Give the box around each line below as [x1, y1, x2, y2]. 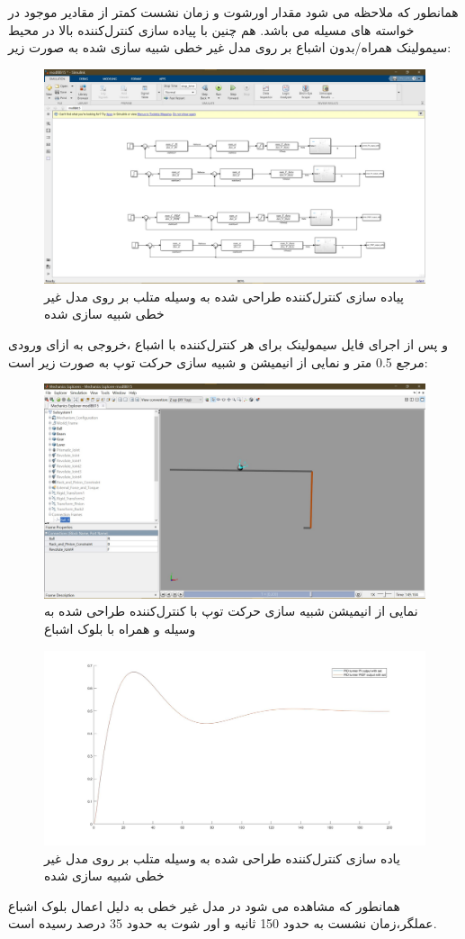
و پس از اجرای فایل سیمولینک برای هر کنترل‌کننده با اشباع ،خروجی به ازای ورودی [8, 335, 448, 354]
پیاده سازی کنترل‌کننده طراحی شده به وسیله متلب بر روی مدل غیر [44, 286, 405, 305]
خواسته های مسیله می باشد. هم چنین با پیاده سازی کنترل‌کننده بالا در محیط [8, 20, 415, 39]
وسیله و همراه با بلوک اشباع [44, 618, 196, 637]
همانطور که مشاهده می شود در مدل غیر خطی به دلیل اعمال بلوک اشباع [8, 896, 400, 915]
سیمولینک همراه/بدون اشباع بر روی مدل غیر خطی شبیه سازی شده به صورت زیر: [8, 38, 452, 57]
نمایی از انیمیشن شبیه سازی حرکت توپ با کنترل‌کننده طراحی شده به [44, 601, 418, 620]
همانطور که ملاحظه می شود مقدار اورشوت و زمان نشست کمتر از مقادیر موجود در [8, 3, 459, 21]
